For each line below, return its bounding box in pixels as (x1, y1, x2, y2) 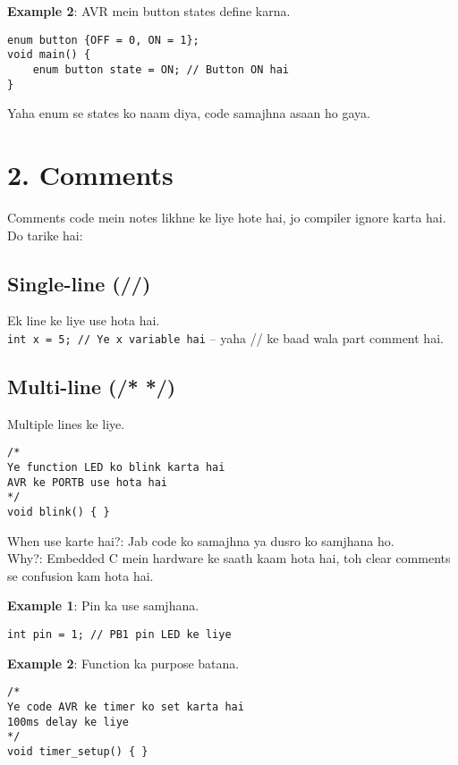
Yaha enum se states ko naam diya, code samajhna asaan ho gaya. (7, 104, 370, 122)
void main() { (7, 48, 91, 62)
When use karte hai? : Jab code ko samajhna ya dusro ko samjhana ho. (7, 531, 394, 550)
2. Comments (7, 156, 174, 192)
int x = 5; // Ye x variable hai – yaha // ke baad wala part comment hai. (7, 328, 444, 347)
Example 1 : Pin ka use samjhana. (7, 596, 199, 615)
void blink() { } (7, 506, 110, 518)
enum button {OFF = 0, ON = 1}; (7, 33, 199, 46)
